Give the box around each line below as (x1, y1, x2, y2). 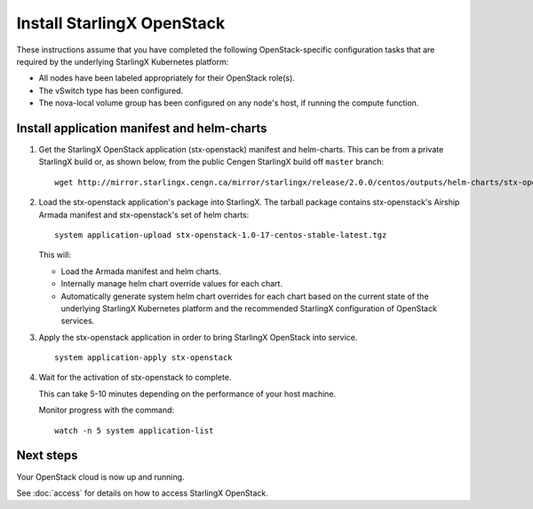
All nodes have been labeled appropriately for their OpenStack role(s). (38, 73, 295, 83)
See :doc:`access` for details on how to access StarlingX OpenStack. (16, 488, 268, 498)
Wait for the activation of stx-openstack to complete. (38, 372, 232, 383)
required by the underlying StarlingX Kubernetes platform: (16, 56, 229, 67)
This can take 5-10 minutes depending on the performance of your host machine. (38, 388, 337, 399)
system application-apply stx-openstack (54, 353, 233, 363)
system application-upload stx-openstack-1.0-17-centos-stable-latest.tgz (54, 230, 387, 239)
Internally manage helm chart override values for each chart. (60, 278, 283, 289)
